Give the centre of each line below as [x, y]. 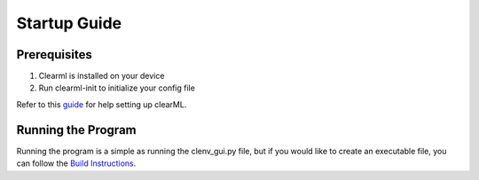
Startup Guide [69, 23]
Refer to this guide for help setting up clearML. [102, 104]
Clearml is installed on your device [102, 76]
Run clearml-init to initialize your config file [117, 88]
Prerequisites [54, 55]
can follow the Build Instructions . [76, 163]
